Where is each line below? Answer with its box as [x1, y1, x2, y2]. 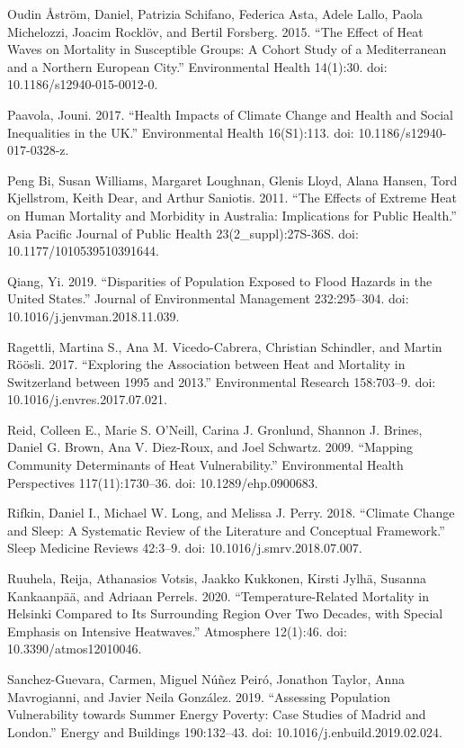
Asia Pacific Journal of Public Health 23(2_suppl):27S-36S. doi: [7, 223, 359, 242]
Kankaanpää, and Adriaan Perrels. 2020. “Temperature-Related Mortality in [7, 586, 429, 605]
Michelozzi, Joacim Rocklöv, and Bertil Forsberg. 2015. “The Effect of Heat [7, 22, 424, 41]
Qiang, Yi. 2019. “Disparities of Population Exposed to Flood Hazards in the [7, 271, 433, 290]
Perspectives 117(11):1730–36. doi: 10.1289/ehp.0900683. [7, 473, 318, 491]
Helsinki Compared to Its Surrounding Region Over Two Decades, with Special [7, 604, 443, 623]
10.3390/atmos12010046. [7, 639, 142, 658]
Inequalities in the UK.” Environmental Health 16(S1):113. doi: [7, 122, 354, 141]
